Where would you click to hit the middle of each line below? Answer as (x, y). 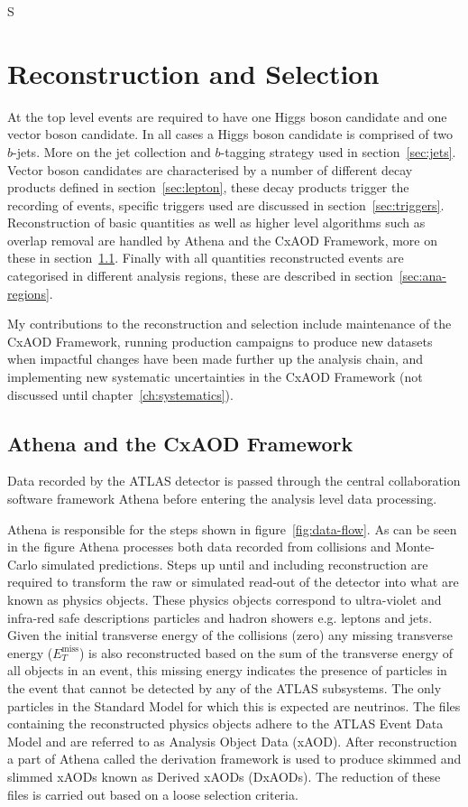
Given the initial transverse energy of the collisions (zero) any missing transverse (230, 635)
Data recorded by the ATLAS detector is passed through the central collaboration (234, 481)
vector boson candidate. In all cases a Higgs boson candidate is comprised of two (230, 134)
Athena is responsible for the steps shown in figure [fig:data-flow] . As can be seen (232, 529)
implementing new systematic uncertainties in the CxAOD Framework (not (215, 377)
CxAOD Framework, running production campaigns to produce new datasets (220, 341)
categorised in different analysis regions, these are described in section (200, 276)
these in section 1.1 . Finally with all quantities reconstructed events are (206, 258)
